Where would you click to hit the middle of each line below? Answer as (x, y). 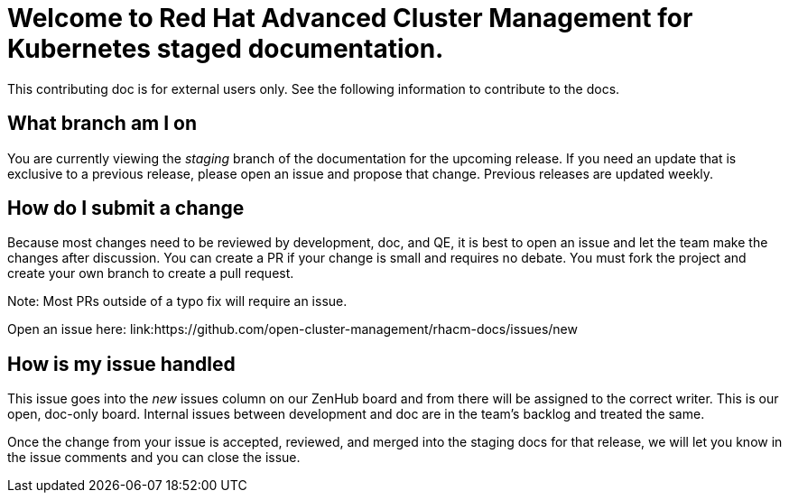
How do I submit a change (126, 208)
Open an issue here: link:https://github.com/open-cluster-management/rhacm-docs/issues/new (292, 329)
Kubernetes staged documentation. (226, 49)
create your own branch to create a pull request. (151, 273)
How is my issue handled (121, 364)
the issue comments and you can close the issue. (154, 458)
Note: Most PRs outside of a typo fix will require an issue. (177, 301)
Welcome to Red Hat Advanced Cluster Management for (350, 18)
